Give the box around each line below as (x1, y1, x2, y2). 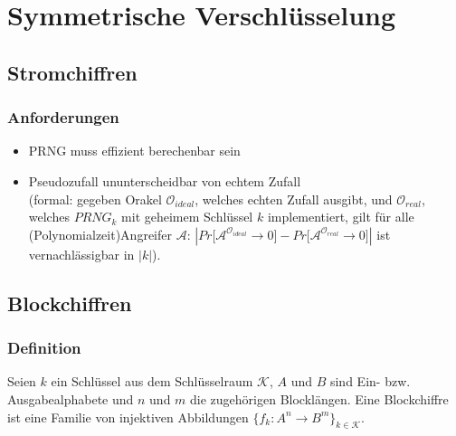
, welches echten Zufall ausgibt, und (195, 189, 393, 208)
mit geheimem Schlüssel (121, 207, 253, 226)
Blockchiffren (7, 289, 132, 317)
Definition (7, 336, 81, 359)
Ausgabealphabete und (7, 389, 134, 408)
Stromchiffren (7, 58, 138, 86)
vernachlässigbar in (28, 244, 135, 263)
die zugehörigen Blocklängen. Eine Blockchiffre (190, 389, 449, 408)
